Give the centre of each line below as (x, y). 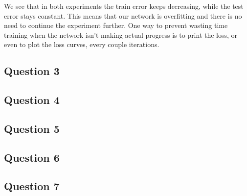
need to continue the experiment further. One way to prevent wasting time (116, 25)
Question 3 (32, 71)
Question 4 (32, 100)
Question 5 (32, 128)
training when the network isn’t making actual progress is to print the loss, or (121, 35)
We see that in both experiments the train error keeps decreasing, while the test (124, 6)
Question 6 (32, 157)
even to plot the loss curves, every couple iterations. (82, 44)
